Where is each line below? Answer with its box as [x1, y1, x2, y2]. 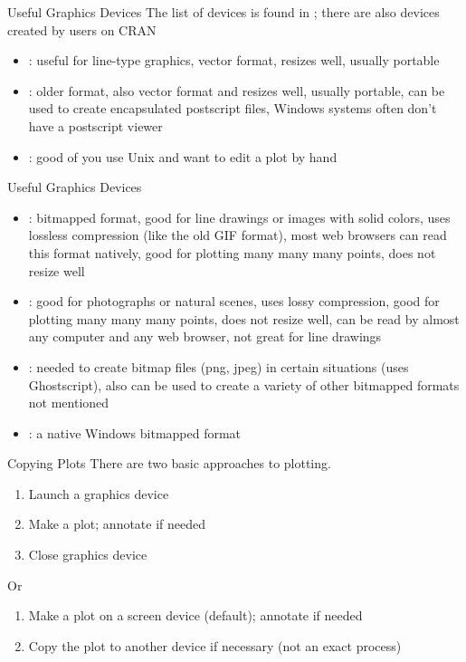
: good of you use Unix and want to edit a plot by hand [28, 147, 338, 166]
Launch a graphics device [28, 484, 169, 503]
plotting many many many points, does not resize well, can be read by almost [28, 309, 460, 328]
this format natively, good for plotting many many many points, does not [28, 243, 436, 262]
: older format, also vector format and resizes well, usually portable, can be [28, 81, 445, 100]
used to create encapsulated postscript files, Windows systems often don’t [28, 99, 437, 118]
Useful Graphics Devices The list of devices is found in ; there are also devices [7, 3, 440, 21]
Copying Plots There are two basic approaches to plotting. [7, 454, 331, 473]
